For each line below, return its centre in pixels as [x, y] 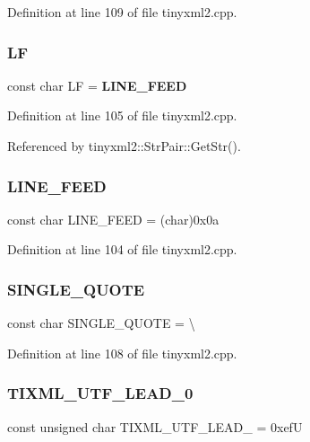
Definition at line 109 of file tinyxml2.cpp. [122, 12]
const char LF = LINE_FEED [97, 85]
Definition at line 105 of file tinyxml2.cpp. [122, 115]
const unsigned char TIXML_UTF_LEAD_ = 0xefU [155, 426]
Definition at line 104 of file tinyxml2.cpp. [122, 249]
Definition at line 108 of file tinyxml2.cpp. [122, 353]
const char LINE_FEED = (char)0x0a [113, 219]
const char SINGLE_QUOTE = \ [101, 323]
